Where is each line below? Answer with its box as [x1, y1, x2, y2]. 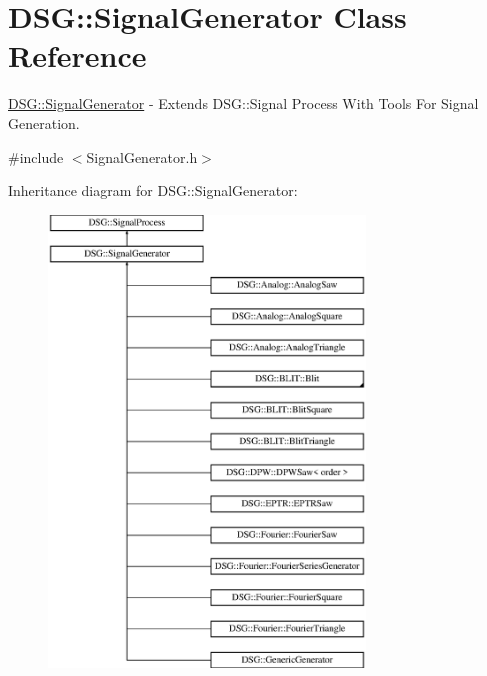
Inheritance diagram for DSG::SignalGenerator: [8, 180, 298, 201]
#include [8, 146, 64, 167]
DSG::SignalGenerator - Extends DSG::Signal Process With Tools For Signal [8, 93, 479, 114]
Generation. [8, 112, 80, 133]
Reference [8, 35, 147, 76]
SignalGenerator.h [86, 146, 198, 167]
